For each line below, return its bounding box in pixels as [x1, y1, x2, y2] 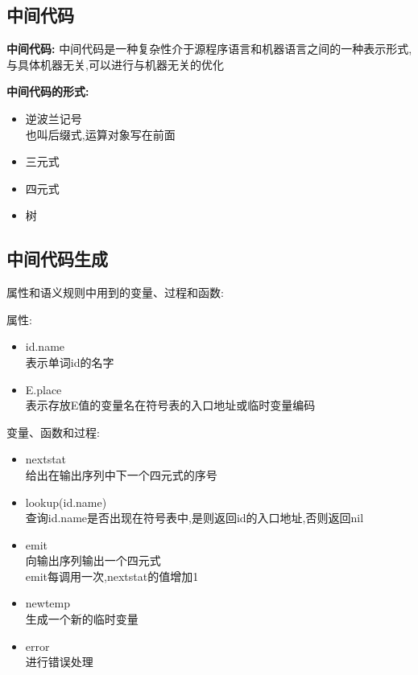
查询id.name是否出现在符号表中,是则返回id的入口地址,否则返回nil [25, 509, 364, 526]
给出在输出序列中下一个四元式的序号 [25, 466, 217, 483]
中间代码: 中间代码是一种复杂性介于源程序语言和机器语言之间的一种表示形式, [6, 40, 412, 57]
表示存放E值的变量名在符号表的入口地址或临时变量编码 [25, 397, 316, 414]
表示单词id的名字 [25, 353, 114, 370]
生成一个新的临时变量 [25, 611, 139, 628]
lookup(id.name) [25, 493, 107, 510]
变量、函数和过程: [6, 423, 100, 440]
